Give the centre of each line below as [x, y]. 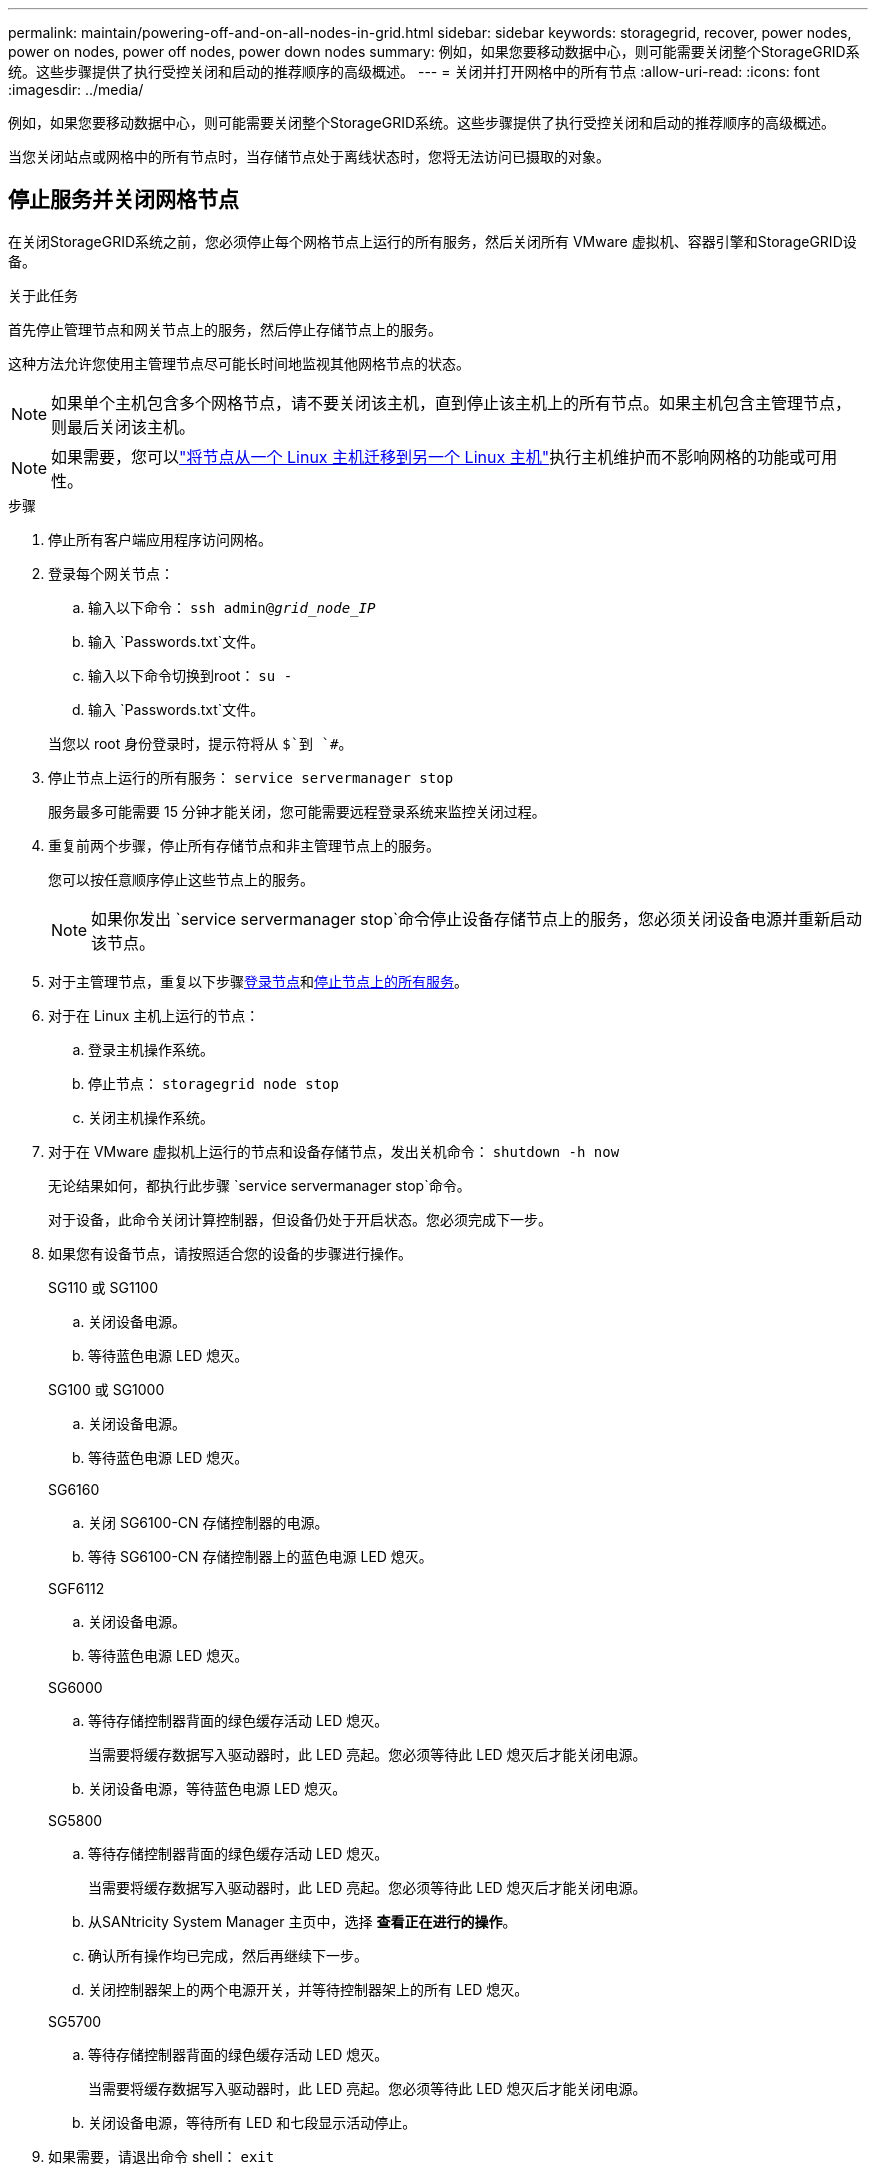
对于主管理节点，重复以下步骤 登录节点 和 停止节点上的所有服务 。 [258, 981]
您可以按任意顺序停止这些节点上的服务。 [181, 879]
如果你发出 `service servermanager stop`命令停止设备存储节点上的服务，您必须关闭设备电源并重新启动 [477, 918]
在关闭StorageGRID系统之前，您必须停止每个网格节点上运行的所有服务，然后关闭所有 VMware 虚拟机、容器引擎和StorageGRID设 [432, 241]
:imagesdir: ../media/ [76, 89]
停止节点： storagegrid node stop [213, 1083]
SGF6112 [76, 1588]
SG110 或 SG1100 [103, 1287]
